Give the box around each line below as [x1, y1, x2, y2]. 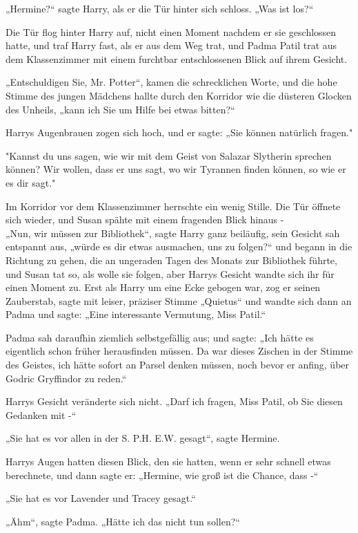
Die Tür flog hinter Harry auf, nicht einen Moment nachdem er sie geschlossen [6, 24, 337, 39]
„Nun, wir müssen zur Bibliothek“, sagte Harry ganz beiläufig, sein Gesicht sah [6, 225, 340, 240]
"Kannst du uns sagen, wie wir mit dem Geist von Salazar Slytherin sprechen [6, 148, 332, 162]
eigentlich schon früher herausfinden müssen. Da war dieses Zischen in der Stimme [6, 344, 353, 358]
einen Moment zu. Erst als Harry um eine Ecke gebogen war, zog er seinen [6, 280, 321, 294]
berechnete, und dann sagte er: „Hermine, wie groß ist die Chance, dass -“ [6, 467, 319, 482]
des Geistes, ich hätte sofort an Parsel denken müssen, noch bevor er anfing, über [6, 357, 350, 372]
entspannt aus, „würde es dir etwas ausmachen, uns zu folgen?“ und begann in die [6, 239, 352, 254]
